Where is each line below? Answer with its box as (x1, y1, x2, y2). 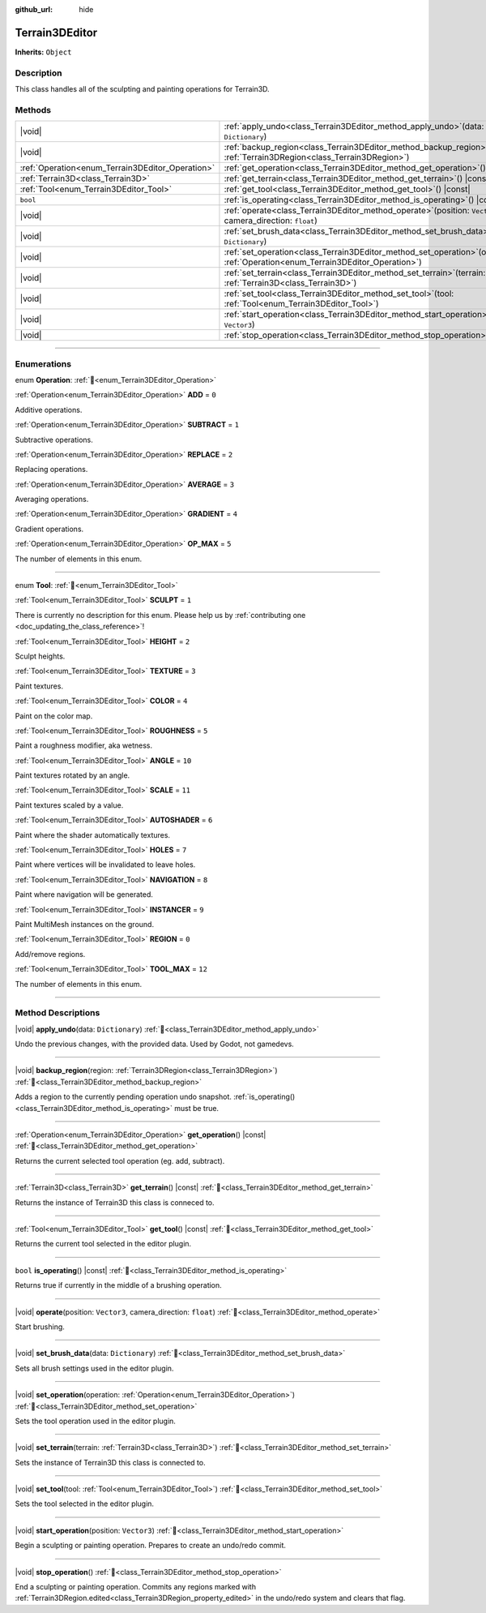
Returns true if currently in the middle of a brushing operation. (15, 1281, 222, 1290)
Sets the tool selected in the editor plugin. (15, 1499, 154, 1508)
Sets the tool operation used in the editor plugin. (15, 1416, 176, 1426)
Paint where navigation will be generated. (15, 890, 153, 899)
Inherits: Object (15, 47, 72, 57)
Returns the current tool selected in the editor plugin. (15, 1239, 192, 1249)
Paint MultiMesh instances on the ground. (15, 920, 154, 929)
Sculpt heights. (15, 651, 66, 661)
